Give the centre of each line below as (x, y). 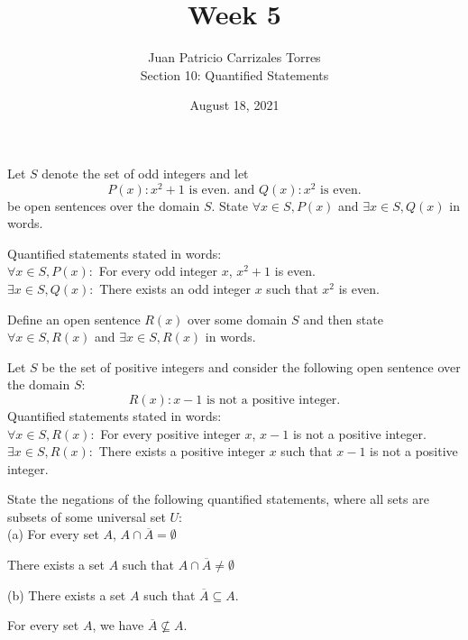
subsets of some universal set (87, 516)
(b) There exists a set (67, 594)
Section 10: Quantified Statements (234, 74)
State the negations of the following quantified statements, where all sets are (218, 499)
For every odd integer (158, 271)
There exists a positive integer (182, 451)
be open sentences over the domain (104, 205)
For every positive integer (170, 433)
